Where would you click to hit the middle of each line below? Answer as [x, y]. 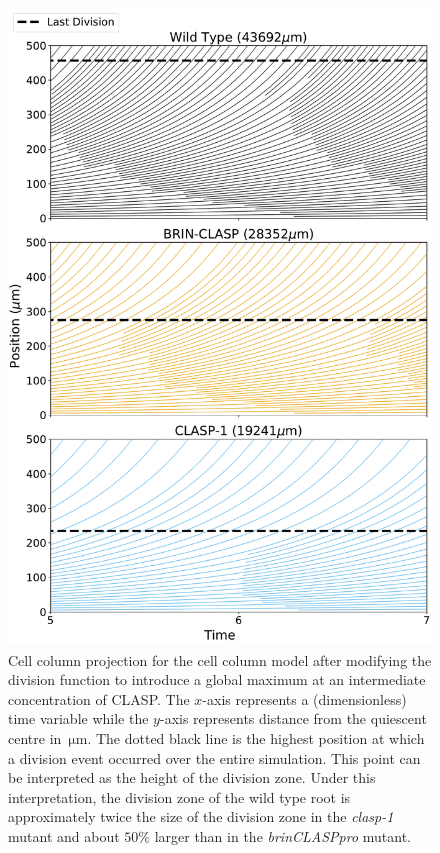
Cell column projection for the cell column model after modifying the [220, 659]
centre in [35, 737]
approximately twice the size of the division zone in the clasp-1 [201, 816]
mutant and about [64, 835]
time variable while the [78, 718]
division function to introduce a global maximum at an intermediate [217, 679]
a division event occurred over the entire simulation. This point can [214, 757]
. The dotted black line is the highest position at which [256, 737]
